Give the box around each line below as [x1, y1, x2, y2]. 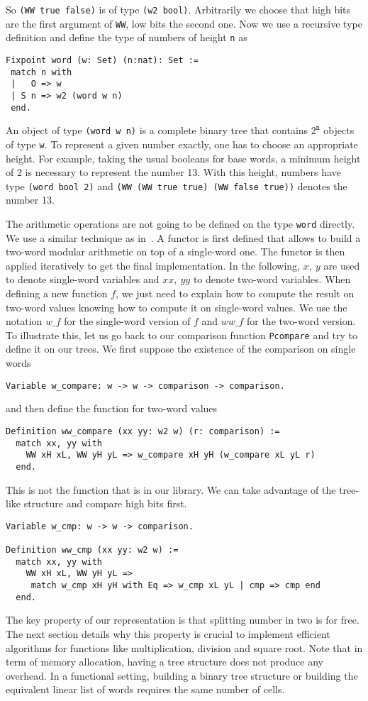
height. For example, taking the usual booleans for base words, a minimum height [6, 150, 361, 165]
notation [6, 314, 43, 329]
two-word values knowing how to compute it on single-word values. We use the [6, 299, 347, 314]
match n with [11, 67, 72, 77]
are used [323, 258, 360, 272]
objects [323, 123, 355, 138]
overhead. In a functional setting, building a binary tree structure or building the [6, 668, 358, 683]
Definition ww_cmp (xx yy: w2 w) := [6, 545, 179, 556]
